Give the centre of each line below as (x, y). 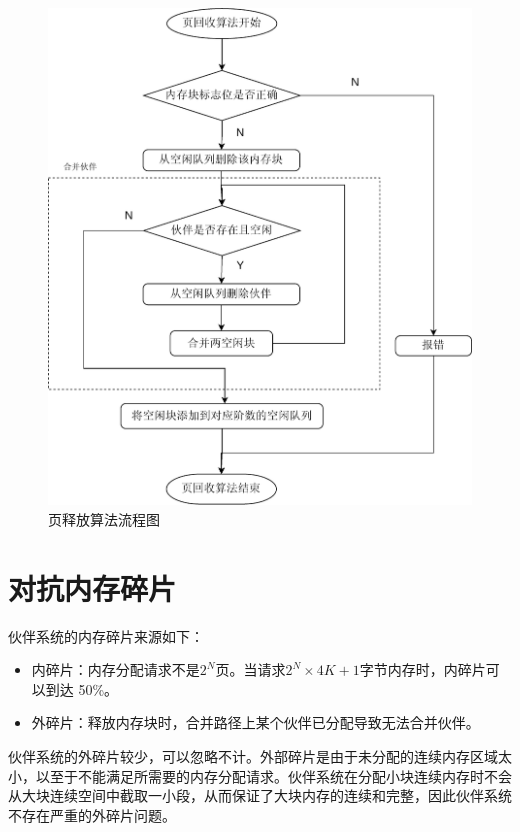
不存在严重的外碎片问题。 (92, 814)
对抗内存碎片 (92, 587)
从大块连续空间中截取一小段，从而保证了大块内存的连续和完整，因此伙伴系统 (260, 795)
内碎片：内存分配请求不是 (115, 669)
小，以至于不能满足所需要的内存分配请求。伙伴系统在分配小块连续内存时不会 (260, 775)
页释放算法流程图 (104, 518)
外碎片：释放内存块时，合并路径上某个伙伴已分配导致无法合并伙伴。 (255, 722)
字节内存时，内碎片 (422, 669)
